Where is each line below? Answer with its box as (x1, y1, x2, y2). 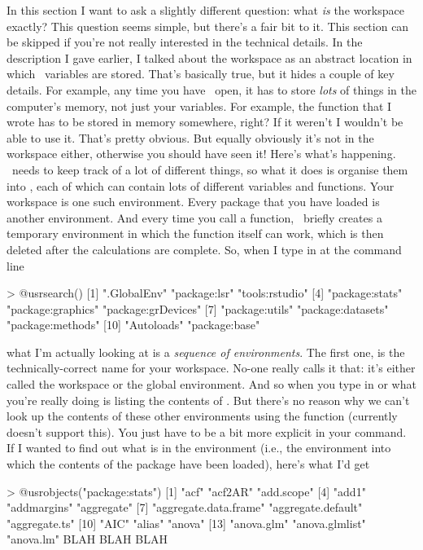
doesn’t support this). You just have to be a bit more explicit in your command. (7, 423, 407, 440)
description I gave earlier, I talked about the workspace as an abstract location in (7, 49, 412, 66)
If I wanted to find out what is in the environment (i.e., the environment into (7, 439, 391, 456)
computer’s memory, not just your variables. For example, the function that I (7, 97, 392, 114)
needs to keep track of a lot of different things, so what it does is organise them (11, 161, 408, 178)
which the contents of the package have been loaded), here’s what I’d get (7, 455, 370, 473)
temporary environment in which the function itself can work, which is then (7, 225, 384, 242)
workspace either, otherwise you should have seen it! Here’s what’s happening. (7, 145, 396, 162)
